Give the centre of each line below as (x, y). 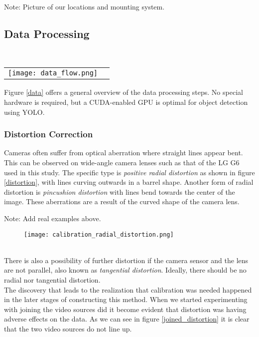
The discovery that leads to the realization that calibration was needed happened (128, 289)
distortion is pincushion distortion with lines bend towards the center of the (120, 191)
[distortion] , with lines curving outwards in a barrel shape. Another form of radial (129, 182)
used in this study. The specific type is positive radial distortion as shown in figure (129, 172)
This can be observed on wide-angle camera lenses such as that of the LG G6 (122, 162)
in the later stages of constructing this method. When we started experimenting (126, 299)
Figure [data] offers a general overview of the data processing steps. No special (124, 92)
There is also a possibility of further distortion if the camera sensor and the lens (126, 260)
